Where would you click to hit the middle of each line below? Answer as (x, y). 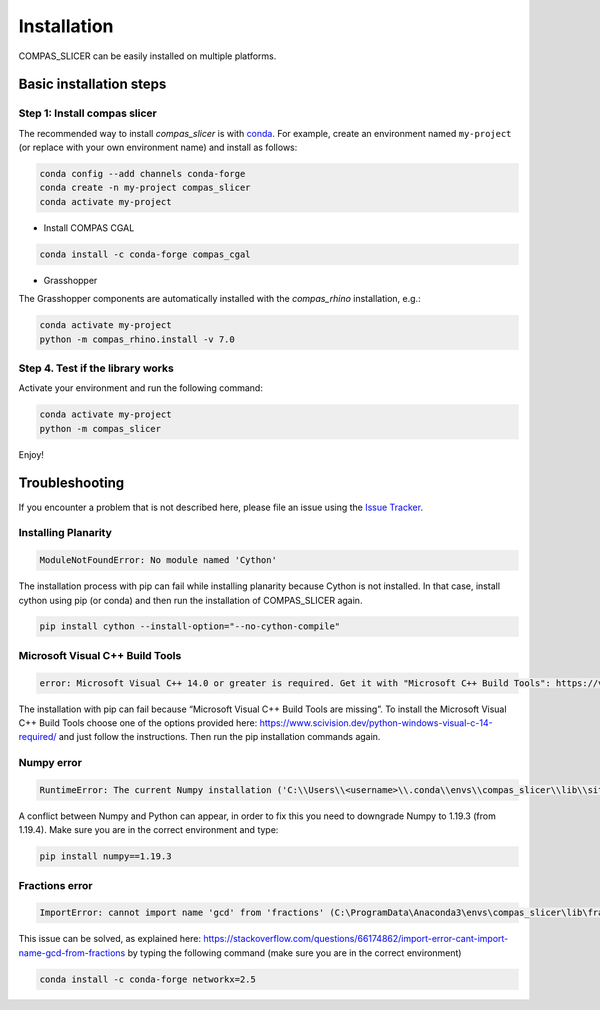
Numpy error (50, 763)
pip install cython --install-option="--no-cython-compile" (190, 626)
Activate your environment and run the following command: (141, 388)
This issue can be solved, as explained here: (110, 939)
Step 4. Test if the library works (96, 368)
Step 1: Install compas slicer (87, 113)
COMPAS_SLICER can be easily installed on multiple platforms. (147, 56)
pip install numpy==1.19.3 (105, 856)
